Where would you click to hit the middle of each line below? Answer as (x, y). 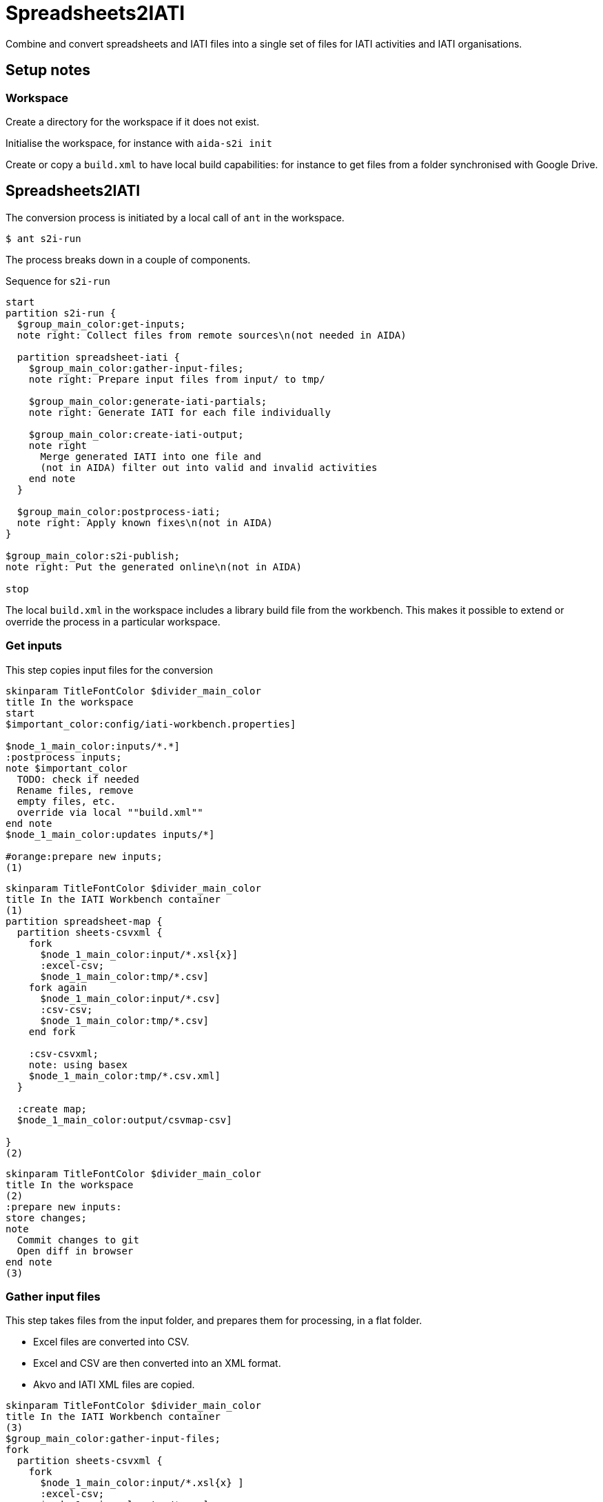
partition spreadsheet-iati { (98, 357)
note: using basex (78, 1064)
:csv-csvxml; (63, 1053)
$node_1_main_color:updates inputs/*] (110, 834)
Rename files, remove (75, 790)
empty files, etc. (67, 801)
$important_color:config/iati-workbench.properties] (151, 724)
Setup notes (48, 70)
